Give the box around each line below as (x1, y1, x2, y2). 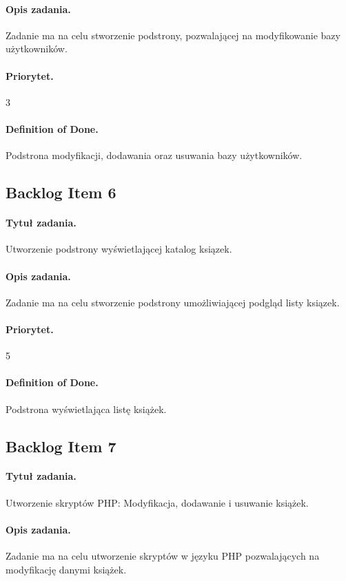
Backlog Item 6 (6, 182, 116, 203)
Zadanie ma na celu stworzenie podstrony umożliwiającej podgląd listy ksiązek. (6, 295, 340, 309)
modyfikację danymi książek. (6, 562, 127, 576)
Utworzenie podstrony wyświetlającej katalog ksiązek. (6, 242, 232, 256)
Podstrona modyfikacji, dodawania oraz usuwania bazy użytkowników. (6, 148, 303, 162)
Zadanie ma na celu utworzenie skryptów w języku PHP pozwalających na (6, 549, 320, 563)
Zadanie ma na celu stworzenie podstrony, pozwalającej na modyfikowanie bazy (6, 28, 340, 42)
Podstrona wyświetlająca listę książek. (6, 401, 167, 416)
